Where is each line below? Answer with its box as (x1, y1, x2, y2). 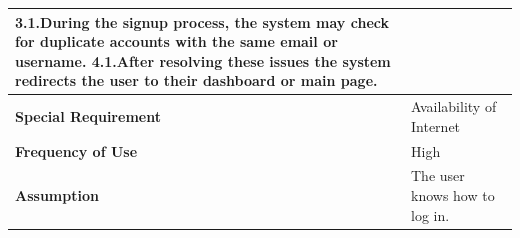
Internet (411, 115, 461, 136)
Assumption (15, 185, 99, 205)
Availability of (411, 96, 497, 117)
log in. (411, 204, 450, 225)
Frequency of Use (15, 140, 138, 161)
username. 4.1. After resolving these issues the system (15, 50, 391, 71)
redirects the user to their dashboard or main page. (15, 70, 378, 91)
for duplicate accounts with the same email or (15, 31, 338, 52)
